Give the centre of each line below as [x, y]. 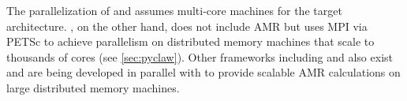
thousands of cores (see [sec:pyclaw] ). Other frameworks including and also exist [200, 56]
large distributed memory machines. [93, 87]
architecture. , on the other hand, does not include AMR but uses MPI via [187, 26]
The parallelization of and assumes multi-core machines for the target [174, 10]
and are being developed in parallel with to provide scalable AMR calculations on [203, 72]
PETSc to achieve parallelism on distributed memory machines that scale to [190, 41]
